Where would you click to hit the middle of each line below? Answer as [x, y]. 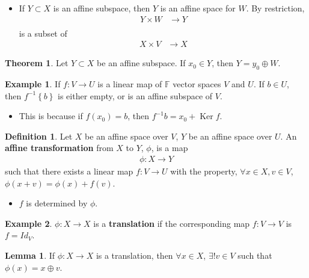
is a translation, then [134, 255]
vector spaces [197, 84]
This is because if [51, 116]
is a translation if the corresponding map [172, 223]
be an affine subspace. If [141, 63]
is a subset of [43, 33]
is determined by [57, 203]
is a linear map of [130, 84]
